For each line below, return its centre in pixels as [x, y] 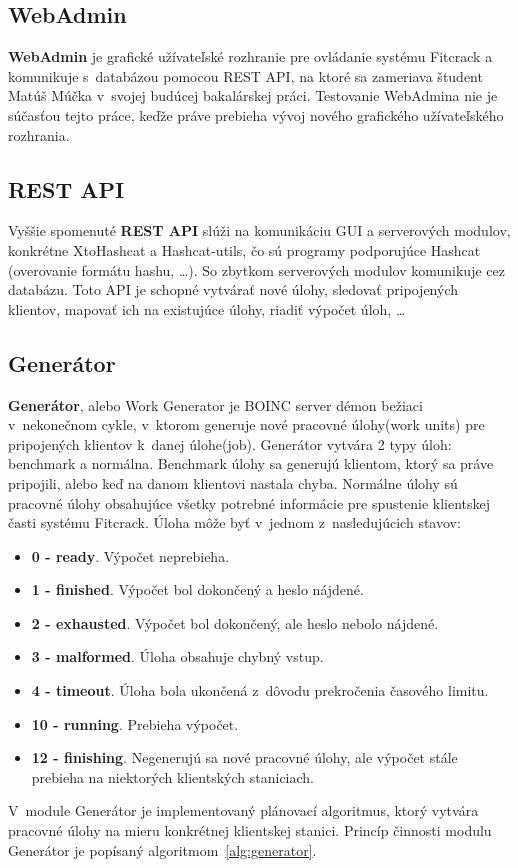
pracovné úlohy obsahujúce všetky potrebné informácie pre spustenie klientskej [249, 502]
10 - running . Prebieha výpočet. [135, 723]
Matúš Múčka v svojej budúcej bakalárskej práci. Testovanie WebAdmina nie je [253, 95]
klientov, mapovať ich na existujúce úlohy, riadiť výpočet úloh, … [207, 308]
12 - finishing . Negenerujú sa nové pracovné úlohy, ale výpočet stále [244, 757]
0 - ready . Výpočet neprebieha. [130, 555]
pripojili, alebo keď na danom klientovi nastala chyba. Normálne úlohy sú [233, 482]
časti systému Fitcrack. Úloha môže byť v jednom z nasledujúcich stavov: [234, 522]
